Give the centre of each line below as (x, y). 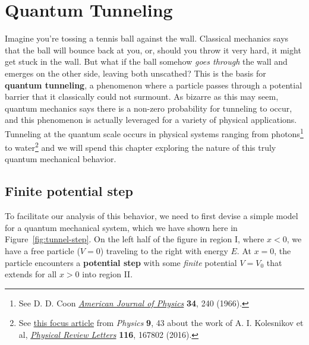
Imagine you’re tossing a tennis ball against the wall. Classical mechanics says (147, 38)
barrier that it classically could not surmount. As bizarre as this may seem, (142, 96)
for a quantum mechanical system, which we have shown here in (121, 227)
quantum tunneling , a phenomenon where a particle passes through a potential (154, 85)
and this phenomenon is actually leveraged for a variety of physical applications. (151, 120)
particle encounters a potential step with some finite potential (121, 262)
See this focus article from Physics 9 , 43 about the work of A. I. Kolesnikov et (161, 323)
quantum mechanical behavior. (61, 159)
